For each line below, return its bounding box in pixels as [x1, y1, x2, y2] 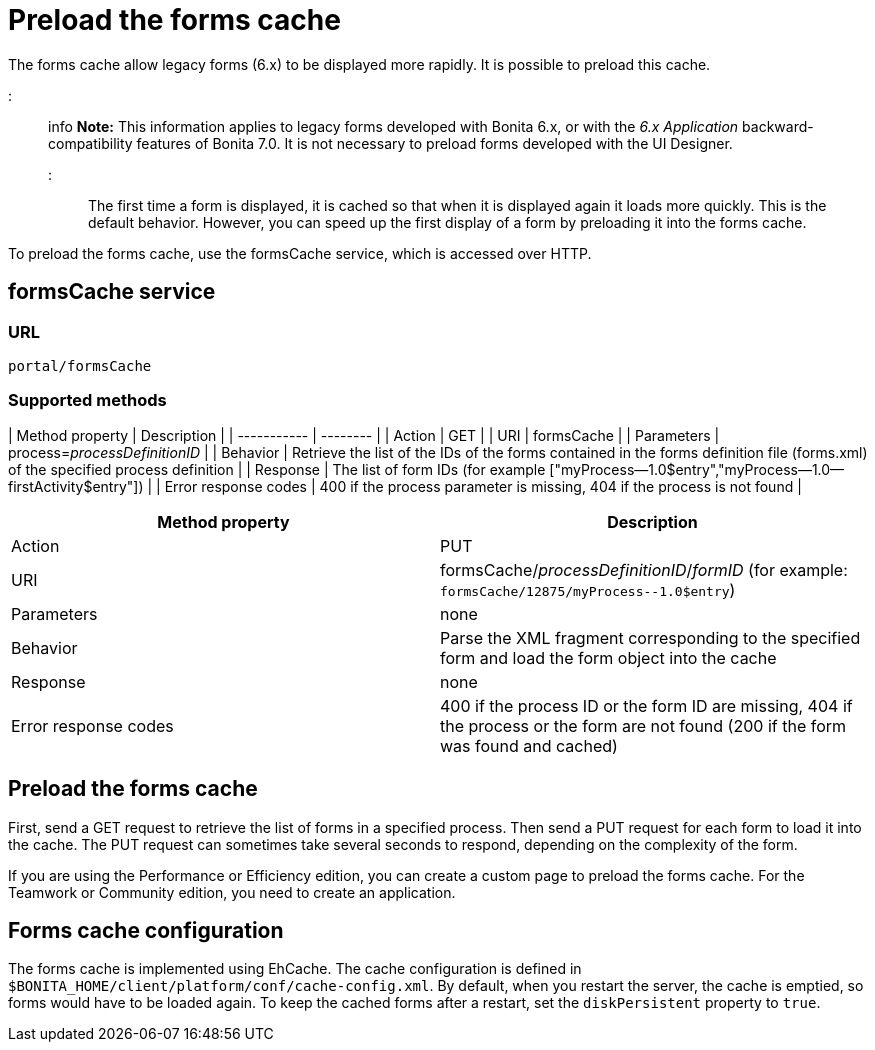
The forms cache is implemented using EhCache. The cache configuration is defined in [8, 960, 582, 978]
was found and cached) [440, 735, 618, 756]
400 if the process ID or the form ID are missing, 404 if [440, 695, 853, 716]
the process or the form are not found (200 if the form [440, 715, 847, 736]
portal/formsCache [8, 357, 152, 374]
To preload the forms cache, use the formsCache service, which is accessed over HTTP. [8, 244, 592, 262]
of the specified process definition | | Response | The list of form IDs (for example [8, 460, 546, 478]
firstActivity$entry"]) [8, 477, 144, 495]
